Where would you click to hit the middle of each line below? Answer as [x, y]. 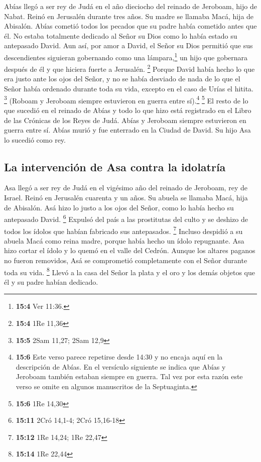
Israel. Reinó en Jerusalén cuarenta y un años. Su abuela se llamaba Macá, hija [126, 198]
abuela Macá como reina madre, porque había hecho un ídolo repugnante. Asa [124, 240]
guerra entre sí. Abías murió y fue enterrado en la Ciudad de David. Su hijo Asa [127, 130]
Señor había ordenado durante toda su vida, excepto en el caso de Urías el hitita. [129, 89]
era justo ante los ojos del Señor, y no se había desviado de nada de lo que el [122, 79]
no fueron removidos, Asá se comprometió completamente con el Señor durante [126, 260]
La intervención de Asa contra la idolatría [115, 166]
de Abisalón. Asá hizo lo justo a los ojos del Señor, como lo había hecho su [119, 207]
